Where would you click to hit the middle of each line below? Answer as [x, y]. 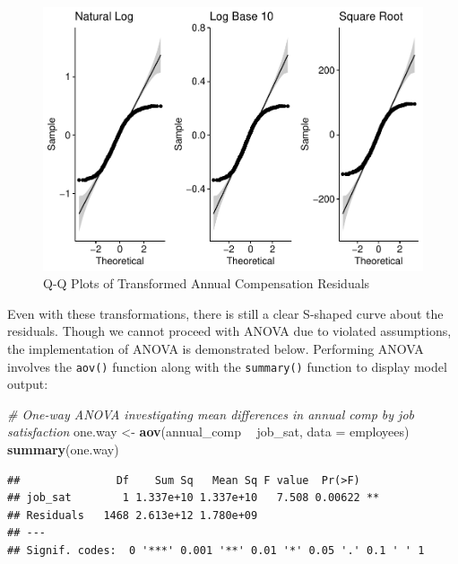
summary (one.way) [63, 449]
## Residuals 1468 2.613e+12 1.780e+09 [133, 515]
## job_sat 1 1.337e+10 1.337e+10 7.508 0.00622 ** [194, 498]
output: [28, 384]
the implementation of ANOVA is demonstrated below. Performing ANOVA [216, 348]
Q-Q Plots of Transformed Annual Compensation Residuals [207, 283]
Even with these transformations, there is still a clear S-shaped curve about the [225, 313]
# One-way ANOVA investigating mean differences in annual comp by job [211, 414]
